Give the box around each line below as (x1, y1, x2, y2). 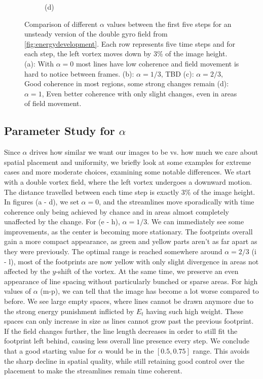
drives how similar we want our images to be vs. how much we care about (29, 147, 258, 157)
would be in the (105, 346, 154, 356)
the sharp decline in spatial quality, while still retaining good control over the (4, 355, 245, 366)
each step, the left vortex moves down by (24, 48, 152, 59)
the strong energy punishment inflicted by (4, 305, 134, 316)
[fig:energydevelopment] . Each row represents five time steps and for (24, 38, 236, 49)
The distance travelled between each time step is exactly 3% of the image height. (4, 186, 255, 197)
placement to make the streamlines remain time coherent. (4, 365, 182, 376)
